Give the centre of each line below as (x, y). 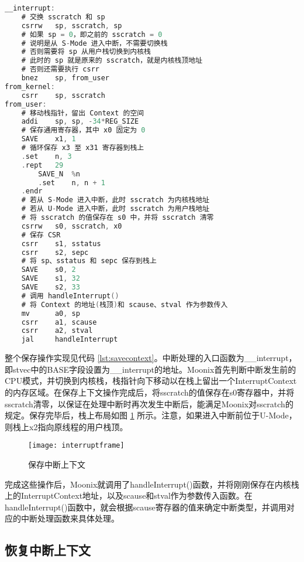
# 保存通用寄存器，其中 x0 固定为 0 (83, 130)
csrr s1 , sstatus (61, 243)
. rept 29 (42, 165)
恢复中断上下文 (48, 550)
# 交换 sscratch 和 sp (63, 17)
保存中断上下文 (57, 464)
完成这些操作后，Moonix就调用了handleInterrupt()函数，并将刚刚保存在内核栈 (152, 484)
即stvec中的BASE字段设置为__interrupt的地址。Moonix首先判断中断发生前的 (151, 369)
